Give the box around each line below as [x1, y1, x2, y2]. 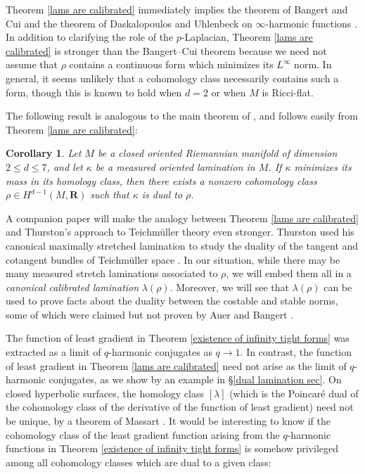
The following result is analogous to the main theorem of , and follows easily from [6, 108, 358, 123]
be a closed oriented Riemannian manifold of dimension [98, 146, 338, 160]
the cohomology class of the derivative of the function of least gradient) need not [6, 399, 354, 414]
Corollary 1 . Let [6, 146, 82, 160]
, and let [46, 159, 83, 174]
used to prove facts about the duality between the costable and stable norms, [6, 293, 338, 308]
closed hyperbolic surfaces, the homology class [6, 385, 205, 400]
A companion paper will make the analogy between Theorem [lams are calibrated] [6, 210, 359, 225]
